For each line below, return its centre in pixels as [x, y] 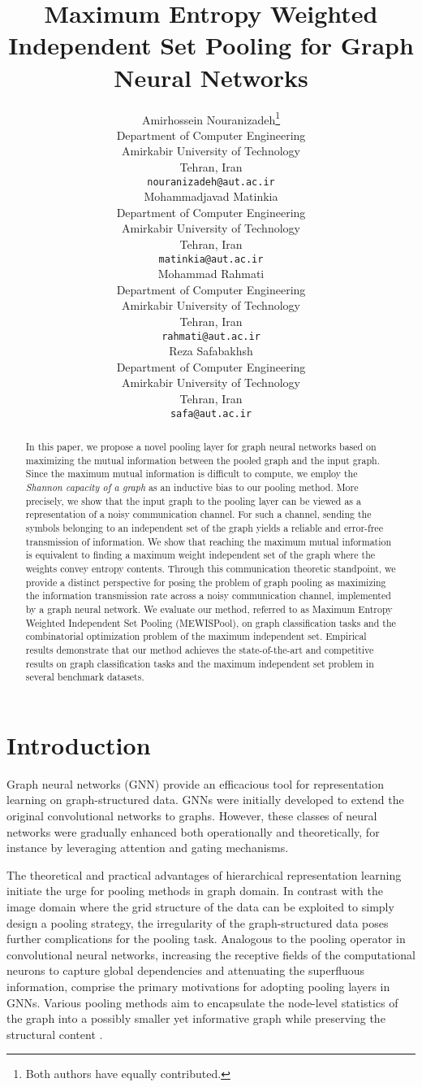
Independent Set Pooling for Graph [211, 45]
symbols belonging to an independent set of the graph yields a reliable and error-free [204, 528]
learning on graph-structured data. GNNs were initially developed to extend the [205, 800]
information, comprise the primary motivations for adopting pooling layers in [198, 986]
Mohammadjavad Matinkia [211, 196]
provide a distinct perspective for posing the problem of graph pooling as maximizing [206, 582]
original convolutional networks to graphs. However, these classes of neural [192, 816]
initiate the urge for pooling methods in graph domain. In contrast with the [195, 891]
